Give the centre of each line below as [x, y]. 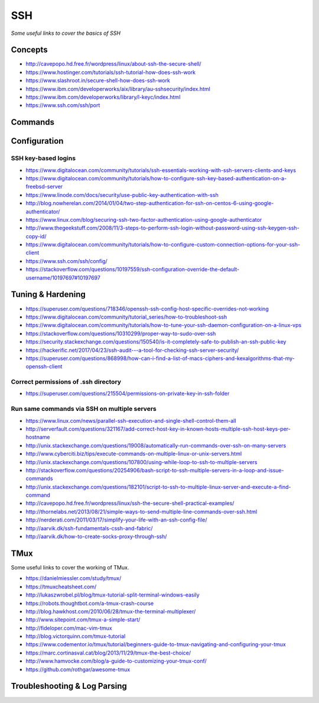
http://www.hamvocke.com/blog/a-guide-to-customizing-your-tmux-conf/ [116, 661]
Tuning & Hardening [48, 295]
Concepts [29, 50]
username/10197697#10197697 [63, 277]
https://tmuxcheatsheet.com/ [61, 587]
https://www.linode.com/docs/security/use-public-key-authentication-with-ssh [122, 195]
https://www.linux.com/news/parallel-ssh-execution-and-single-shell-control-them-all [131, 420]
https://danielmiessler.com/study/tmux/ [74, 578]
